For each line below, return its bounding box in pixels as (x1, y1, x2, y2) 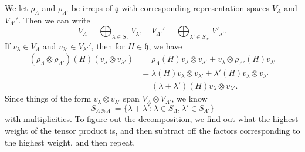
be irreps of (71, 2, 113, 13)
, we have (148, 39, 182, 52)
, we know (171, 92, 208, 104)
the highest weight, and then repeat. (5, 136, 135, 148)
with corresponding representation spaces (121, 2, 270, 13)
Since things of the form (5, 92, 91, 104)
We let (5, 2, 28, 13)
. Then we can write (18, 13, 90, 26)
